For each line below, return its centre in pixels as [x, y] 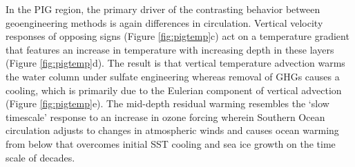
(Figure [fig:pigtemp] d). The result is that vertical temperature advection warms [175, 63]
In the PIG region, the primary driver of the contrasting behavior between [163, 9]
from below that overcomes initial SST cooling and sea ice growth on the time [171, 143]
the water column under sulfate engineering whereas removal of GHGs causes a [173, 76]
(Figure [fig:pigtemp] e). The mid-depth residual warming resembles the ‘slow [167, 103]
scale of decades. [40, 157]
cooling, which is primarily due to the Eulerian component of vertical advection [174, 90]
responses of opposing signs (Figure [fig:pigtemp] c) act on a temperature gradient [177, 36]
